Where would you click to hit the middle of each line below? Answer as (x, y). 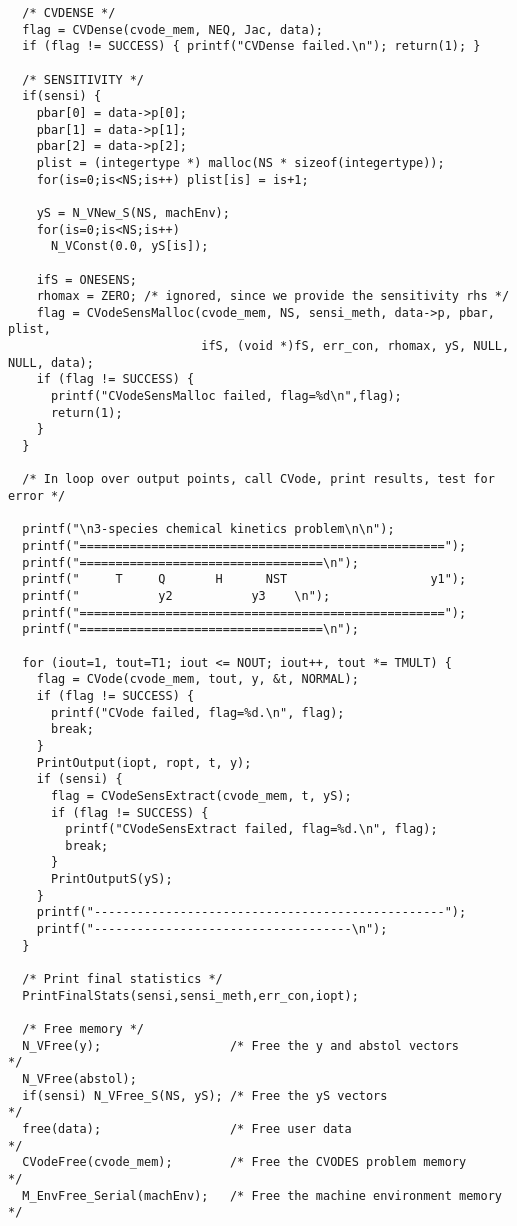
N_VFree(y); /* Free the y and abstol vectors (241, 1045)
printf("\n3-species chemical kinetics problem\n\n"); (208, 529)
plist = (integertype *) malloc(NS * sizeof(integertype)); (240, 162)
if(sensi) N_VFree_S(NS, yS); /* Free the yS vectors (205, 1095)
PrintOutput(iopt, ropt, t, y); (144, 762)
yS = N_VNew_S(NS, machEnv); (133, 212)
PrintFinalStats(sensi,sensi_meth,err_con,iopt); (190, 995)
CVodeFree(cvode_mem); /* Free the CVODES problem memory (244, 1162)
